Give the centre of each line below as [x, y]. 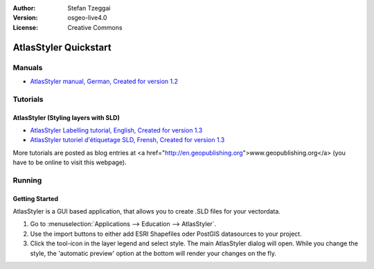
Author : [24, 8]
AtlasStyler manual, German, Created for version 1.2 [104, 81]
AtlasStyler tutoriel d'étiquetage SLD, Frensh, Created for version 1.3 [127, 140]
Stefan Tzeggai [89, 8]
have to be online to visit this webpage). [70, 162]
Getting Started [36, 198]
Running [27, 180]
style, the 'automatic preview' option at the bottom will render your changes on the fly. [153, 253]
